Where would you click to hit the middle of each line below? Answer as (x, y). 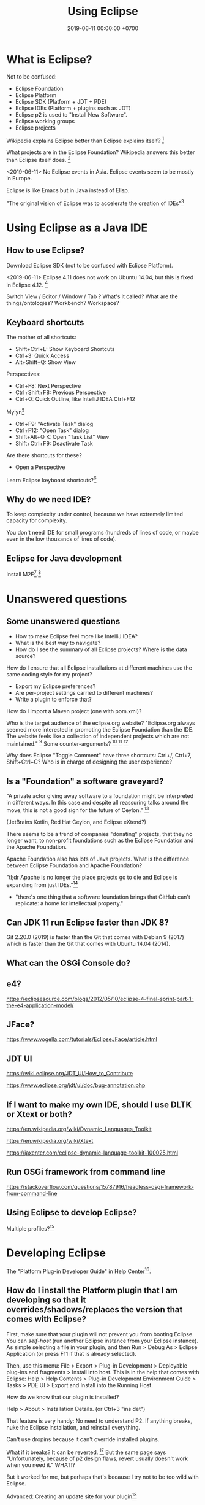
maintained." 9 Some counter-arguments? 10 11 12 (67, 743)
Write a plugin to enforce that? (53, 699)
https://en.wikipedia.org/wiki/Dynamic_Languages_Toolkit (79, 1129)
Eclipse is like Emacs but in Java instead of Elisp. (68, 190)
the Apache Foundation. (37, 847)
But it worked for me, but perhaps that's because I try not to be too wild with (102, 1477)
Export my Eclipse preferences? (55, 686)
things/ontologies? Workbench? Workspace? (63, 303)
